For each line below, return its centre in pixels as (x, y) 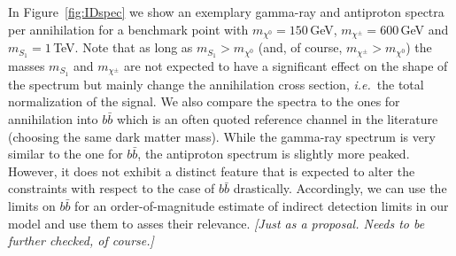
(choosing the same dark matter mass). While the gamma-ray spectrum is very (222, 136)
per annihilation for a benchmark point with (128, 29)
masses (27, 65)
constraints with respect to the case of (112, 188)
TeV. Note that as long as (123, 47)
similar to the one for (66, 154)
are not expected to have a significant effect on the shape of (286, 65)
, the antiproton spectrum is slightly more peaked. (274, 154)
